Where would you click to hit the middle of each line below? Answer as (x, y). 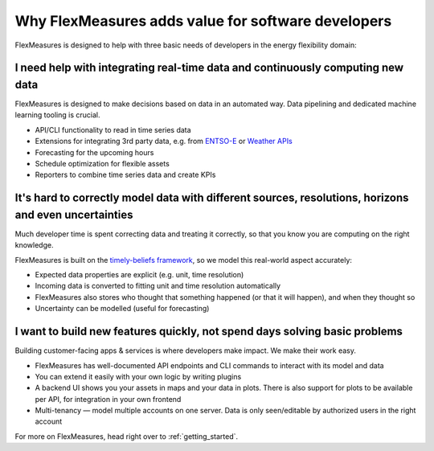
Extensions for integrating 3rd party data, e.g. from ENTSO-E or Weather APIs (164, 141)
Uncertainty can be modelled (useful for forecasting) (122, 309)
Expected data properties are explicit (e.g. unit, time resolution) (139, 275)
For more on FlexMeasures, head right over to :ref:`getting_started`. (127, 436)
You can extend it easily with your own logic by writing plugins (138, 376)
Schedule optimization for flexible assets (102, 164)
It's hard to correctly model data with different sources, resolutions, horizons (212, 198)
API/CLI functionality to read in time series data (113, 129)
